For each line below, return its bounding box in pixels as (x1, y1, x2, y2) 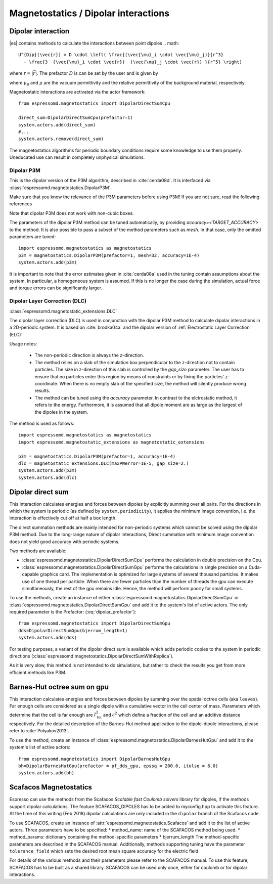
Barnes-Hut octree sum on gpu (9, 683, 109, 691)
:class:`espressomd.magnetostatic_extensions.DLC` (9, 308, 117, 314)
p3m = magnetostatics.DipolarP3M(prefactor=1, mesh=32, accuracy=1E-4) (18, 252, 200, 258)
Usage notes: (9, 341, 37, 347)
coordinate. (34, 381, 59, 387)
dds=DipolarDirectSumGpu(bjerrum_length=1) (18, 628, 128, 633)
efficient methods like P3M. (9, 669, 67, 675)
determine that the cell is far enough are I (9, 712, 96, 718)
